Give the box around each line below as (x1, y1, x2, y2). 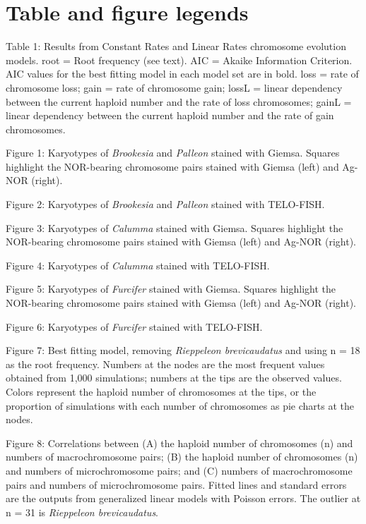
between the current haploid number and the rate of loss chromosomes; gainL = (6, 94, 352, 109)
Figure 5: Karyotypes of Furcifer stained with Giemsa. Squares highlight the (6, 281, 336, 296)
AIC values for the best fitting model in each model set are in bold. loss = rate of (6, 66, 359, 81)
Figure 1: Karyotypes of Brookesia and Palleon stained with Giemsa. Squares (6, 145, 340, 160)
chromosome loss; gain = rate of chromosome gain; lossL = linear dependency (6, 80, 343, 95)
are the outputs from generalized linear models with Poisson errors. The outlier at (6, 491, 361, 506)
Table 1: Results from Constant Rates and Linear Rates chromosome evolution (6, 39, 346, 54)
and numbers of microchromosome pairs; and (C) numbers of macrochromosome (6, 463, 353, 477)
